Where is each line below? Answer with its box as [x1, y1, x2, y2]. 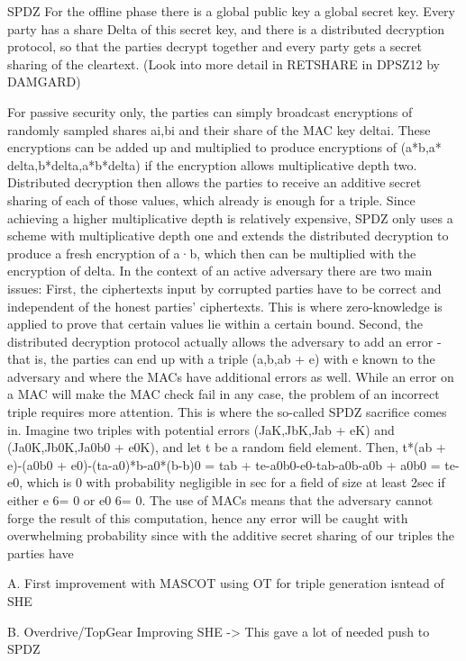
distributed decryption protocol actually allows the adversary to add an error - [7, 331, 442, 350]
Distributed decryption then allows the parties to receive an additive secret [7, 173, 422, 192]
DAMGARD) [7, 72, 81, 91]
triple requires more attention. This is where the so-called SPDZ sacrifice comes [7, 403, 447, 421]
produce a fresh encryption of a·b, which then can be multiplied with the [7, 243, 416, 262]
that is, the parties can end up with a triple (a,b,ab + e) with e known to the [7, 349, 435, 368]
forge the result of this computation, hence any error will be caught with [7, 508, 408, 527]
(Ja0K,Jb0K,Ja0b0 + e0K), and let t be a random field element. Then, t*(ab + [7, 438, 446, 457]
